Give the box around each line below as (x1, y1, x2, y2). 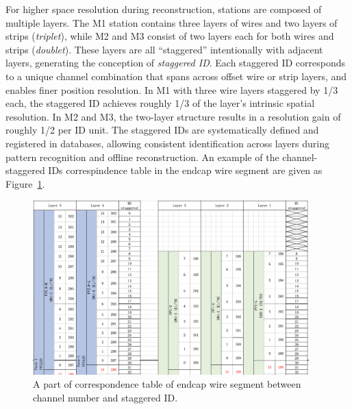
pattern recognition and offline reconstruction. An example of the (5, 149, 279, 164)
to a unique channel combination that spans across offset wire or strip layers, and (5, 69, 347, 83)
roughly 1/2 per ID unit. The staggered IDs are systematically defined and (5, 123, 319, 137)
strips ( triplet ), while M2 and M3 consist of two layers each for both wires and (5, 29, 334, 43)
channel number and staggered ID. (33, 391, 178, 404)
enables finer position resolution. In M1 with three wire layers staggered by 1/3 (5, 82, 338, 97)
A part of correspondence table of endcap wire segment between (33, 377, 301, 391)
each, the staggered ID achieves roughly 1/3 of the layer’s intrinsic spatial (5, 96, 315, 110)
